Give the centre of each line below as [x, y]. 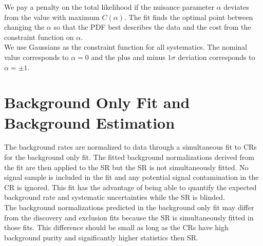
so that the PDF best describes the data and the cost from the [152, 27]
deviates [236, 7]
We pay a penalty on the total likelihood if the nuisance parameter [109, 7]
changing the [24, 27]
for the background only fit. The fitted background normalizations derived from [129, 157]
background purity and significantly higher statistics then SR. [101, 237]
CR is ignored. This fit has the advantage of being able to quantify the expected [130, 187]
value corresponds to [36, 57]
